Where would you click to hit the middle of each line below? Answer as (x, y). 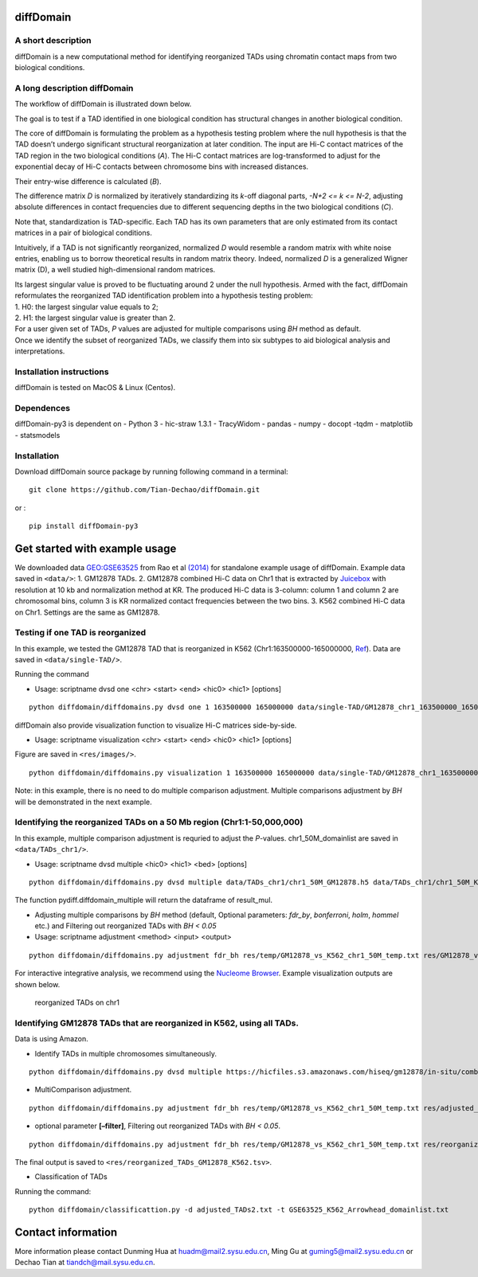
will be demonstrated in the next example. (84, 802)
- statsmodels (37, 435)
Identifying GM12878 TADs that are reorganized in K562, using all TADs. (157, 1023)
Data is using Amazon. (51, 1039)
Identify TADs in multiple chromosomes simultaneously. (126, 1053)
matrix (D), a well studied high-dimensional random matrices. (115, 270)
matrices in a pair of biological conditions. (84, 233)
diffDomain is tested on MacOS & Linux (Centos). (95, 388)
